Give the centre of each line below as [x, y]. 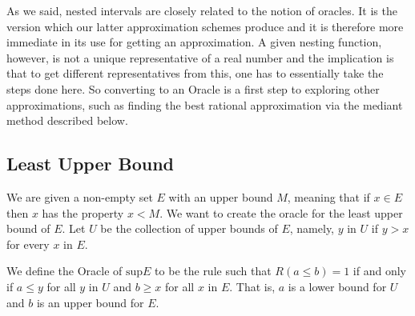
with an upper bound [221, 196]
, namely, [312, 228]
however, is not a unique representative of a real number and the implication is [200, 57]
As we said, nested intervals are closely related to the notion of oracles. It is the [202, 10]
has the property [83, 212]
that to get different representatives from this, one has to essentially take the [195, 73]
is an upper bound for [90, 302]
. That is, [252, 286]
